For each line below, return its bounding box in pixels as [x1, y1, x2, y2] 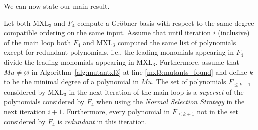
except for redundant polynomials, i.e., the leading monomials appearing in [4, 47, 234, 57]
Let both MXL [4, 17, 49, 28]
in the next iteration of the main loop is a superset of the [69, 86, 244, 97]
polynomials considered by [4, 96, 85, 107]
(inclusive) [218, 27, 250, 38]
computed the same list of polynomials [117, 37, 236, 47]
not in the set [197, 106, 238, 116]
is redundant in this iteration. [57, 116, 147, 127]
